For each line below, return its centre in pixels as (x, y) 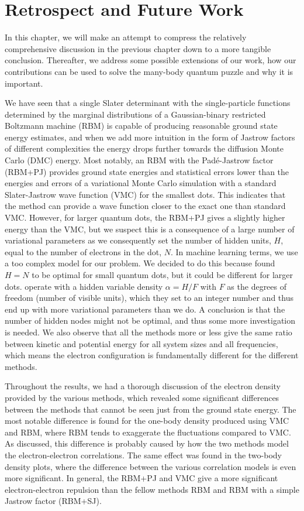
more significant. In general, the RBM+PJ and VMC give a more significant (141, 478)
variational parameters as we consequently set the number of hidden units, (138, 240)
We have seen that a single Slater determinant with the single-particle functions (148, 103)
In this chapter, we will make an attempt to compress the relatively (126, 37)
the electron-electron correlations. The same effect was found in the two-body (143, 455)
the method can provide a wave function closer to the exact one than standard (145, 206)
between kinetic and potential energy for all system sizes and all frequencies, (141, 343)
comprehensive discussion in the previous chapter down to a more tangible (138, 48)
